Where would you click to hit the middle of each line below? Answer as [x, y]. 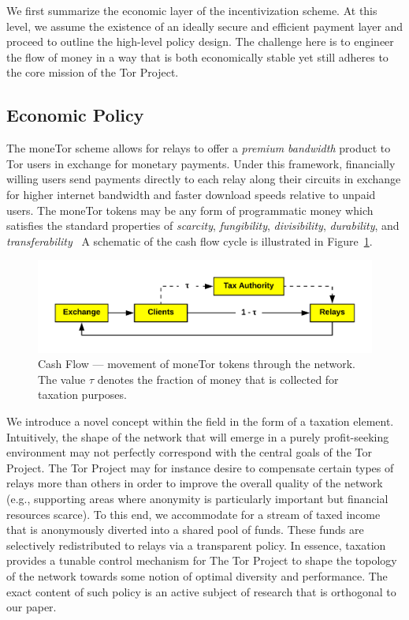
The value [62, 379]
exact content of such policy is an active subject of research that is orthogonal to [201, 591]
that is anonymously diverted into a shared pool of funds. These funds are [185, 530]
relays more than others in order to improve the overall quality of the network [195, 483]
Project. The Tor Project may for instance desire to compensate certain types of [200, 467]
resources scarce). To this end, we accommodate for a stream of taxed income [193, 514]
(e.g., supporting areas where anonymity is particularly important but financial [197, 498]
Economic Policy [75, 115]
